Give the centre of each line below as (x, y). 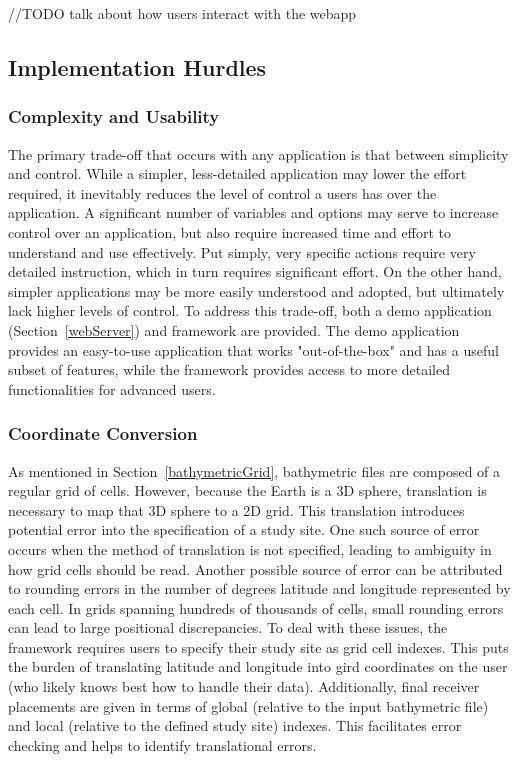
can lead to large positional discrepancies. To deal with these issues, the (228, 627)
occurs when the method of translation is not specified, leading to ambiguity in (250, 548)
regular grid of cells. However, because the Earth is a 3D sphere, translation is (247, 490)
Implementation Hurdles (137, 66)
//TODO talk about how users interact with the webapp (182, 13)
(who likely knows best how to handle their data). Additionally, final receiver (244, 686)
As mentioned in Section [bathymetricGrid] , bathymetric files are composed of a (254, 470)
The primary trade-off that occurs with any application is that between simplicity (258, 153)
